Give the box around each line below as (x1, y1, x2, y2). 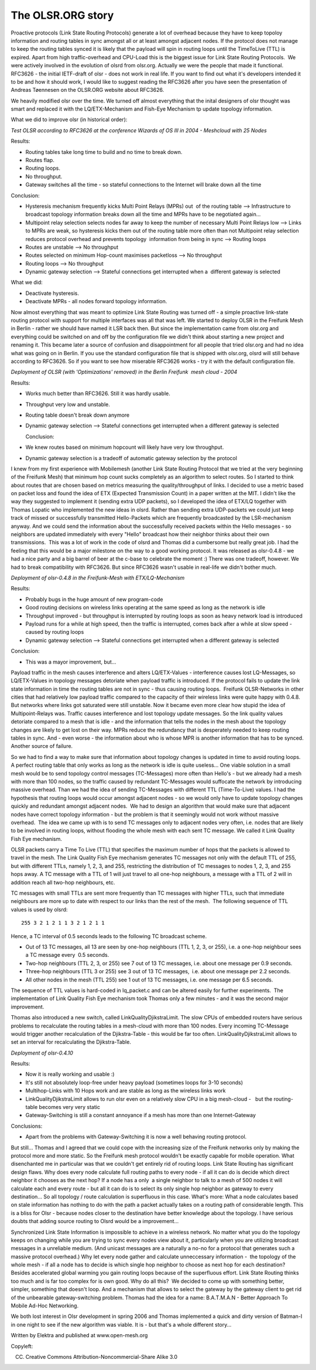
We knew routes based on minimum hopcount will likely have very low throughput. (25, 444, 224, 451)
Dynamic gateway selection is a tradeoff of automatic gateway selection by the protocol (25, 454, 237, 462)
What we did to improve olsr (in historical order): (11, 116, 128, 123)
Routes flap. (25, 157, 55, 164)
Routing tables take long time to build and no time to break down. (25, 148, 183, 155)
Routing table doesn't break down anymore (25, 411, 130, 418)
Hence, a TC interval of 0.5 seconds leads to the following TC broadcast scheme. (11, 932, 207, 939)
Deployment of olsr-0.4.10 (11, 1049, 73, 1056)
